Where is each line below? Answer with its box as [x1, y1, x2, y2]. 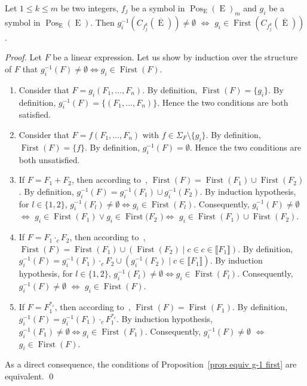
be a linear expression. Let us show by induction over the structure [53, 51, 298, 63]
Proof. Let [5, 51, 42, 63]
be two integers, [60, 2, 119, 14]
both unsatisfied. [19, 153, 80, 166]
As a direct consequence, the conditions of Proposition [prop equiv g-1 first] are [5, 358, 297, 370]
